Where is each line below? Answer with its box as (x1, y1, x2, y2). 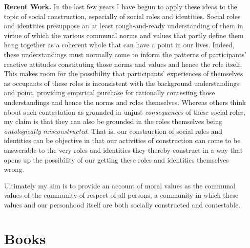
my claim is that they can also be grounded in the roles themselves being (4, 116, 223, 126)
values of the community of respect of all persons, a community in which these (4, 190, 238, 200)
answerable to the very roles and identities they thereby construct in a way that (4, 145, 243, 155)
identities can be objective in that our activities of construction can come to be (4, 135, 241, 145)
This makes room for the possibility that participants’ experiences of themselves (4, 68, 243, 79)
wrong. (4, 164, 24, 174)
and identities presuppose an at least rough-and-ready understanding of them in (4, 21, 243, 31)
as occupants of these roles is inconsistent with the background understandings (4, 78, 240, 88)
